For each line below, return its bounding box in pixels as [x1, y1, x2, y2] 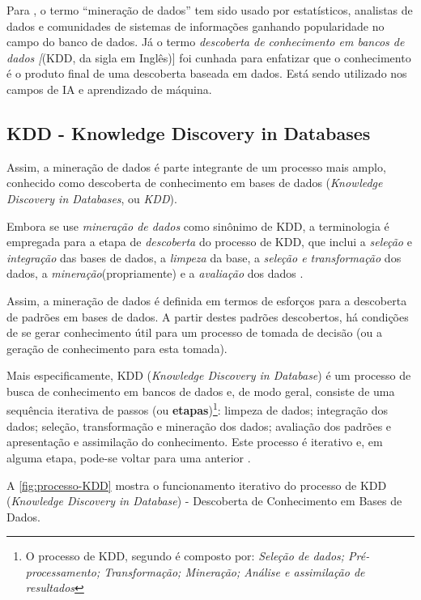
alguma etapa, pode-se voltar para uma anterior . [6, 449, 251, 466]
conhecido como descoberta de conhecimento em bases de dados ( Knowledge [6, 174, 383, 191]
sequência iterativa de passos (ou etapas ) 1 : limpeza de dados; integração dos [6, 399, 388, 419]
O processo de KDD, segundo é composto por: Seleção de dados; [25, 547, 345, 564]
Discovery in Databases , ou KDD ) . [6, 189, 177, 206]
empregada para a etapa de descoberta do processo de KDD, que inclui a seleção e [6, 233, 412, 250]
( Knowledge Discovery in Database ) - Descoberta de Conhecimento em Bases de [6, 492, 402, 509]
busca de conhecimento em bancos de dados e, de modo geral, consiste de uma [6, 382, 395, 399]
